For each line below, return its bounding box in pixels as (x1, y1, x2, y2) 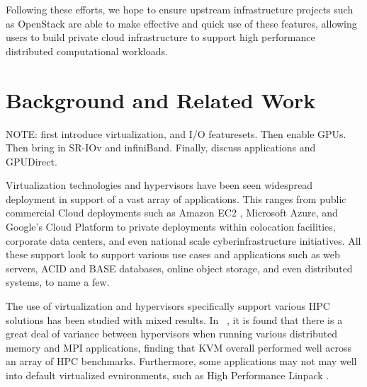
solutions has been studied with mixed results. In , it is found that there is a (6, 312, 343, 327)
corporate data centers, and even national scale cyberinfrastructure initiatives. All (6, 233, 361, 248)
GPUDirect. (6, 154, 57, 168)
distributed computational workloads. (6, 43, 168, 58)
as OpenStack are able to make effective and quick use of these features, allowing (6, 16, 357, 30)
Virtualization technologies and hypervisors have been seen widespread (6, 178, 312, 192)
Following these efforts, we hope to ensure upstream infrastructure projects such (6, 2, 354, 16)
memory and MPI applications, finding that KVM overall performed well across (6, 340, 351, 354)
